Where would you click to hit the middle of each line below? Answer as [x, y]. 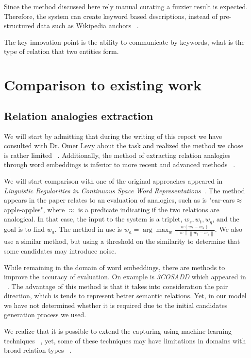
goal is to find [25, 229]
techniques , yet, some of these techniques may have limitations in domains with [125, 340]
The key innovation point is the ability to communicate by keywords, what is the [124, 42]
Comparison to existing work [103, 85]
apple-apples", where [34, 209]
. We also [228, 229]
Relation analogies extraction [79, 115]
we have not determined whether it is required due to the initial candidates [116, 305]
